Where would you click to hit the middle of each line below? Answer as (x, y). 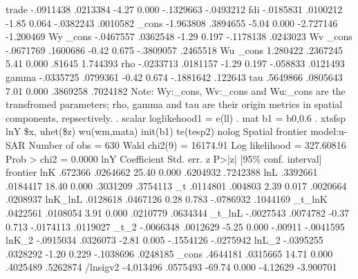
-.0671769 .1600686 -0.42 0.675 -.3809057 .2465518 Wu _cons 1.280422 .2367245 (175, 49)
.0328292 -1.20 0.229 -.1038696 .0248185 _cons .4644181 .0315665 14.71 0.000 (169, 253)
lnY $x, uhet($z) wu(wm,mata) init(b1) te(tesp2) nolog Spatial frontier (157, 131)
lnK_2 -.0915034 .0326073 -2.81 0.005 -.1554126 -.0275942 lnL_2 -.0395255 (164, 240)
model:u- (329, 131)
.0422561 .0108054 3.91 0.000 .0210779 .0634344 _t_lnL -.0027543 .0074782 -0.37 (178, 212)
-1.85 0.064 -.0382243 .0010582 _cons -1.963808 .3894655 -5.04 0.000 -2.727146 (172, 22)
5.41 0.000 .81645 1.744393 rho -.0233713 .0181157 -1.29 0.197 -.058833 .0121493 (175, 63)
